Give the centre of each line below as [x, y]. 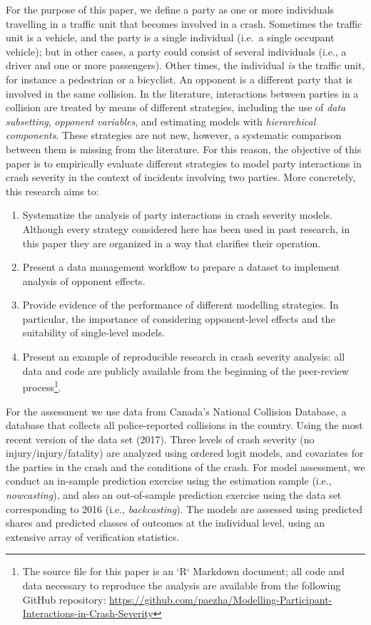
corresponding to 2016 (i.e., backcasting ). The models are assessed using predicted [184, 508]
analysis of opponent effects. [84, 280]
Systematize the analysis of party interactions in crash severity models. [178, 215]
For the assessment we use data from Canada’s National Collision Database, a [176, 411]
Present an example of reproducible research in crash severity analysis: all [184, 357]
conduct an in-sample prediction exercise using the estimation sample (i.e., [169, 481]
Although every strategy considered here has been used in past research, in [186, 228]
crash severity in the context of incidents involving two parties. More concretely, [181, 177]
